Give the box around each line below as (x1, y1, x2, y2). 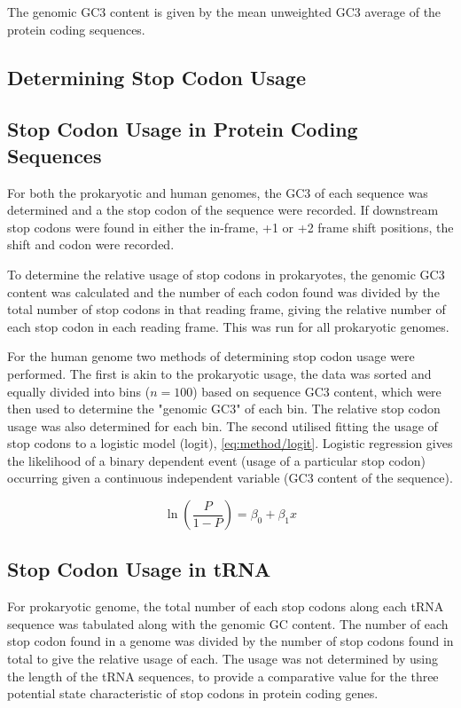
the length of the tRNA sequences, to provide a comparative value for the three (7, 666, 439, 685)
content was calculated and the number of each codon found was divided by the (7, 282, 440, 301)
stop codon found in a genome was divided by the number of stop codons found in (7, 632, 454, 650)
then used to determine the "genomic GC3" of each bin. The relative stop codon (7, 399, 441, 418)
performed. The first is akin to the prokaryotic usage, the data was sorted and (7, 364, 432, 382)
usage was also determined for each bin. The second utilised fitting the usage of (7, 416, 438, 435)
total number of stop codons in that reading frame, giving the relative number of (7, 300, 446, 319)
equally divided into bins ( (7, 382, 151, 400)
